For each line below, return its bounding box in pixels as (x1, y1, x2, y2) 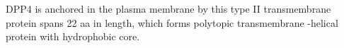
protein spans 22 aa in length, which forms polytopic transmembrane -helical (6, 15, 338, 30)
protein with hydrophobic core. (6, 29, 140, 44)
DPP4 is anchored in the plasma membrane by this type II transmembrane (6, 1, 331, 16)
